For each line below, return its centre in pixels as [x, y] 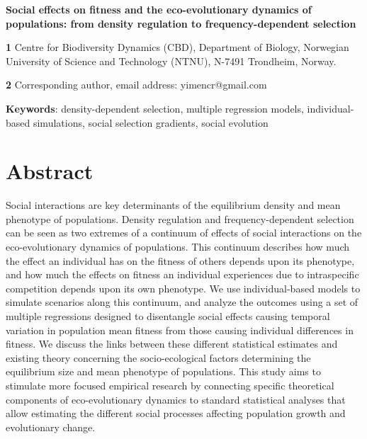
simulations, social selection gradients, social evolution [151, 122]
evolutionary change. [51, 427]
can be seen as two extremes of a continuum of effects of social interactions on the [184, 233]
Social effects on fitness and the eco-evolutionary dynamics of [159, 9]
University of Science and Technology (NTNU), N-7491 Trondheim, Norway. [171, 61]
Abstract [50, 171]
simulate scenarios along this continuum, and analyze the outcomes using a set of [182, 302]
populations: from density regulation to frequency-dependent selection [181, 23]
